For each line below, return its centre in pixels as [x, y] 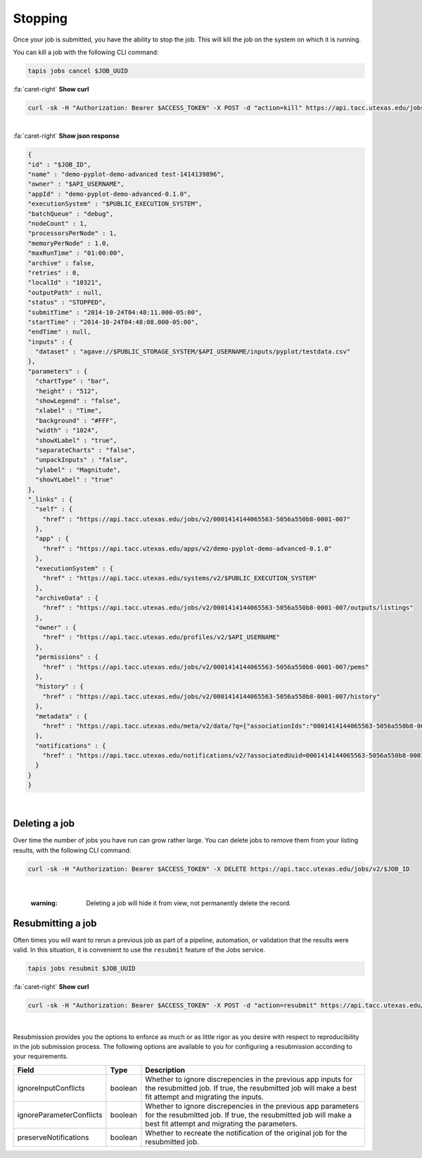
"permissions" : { [67, 657]
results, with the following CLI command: [72, 850]
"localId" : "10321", [65, 283]
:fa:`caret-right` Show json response [66, 136]
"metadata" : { [62, 716]
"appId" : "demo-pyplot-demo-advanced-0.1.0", [109, 194]
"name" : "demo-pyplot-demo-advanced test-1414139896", [126, 175]
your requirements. [40, 1057]
